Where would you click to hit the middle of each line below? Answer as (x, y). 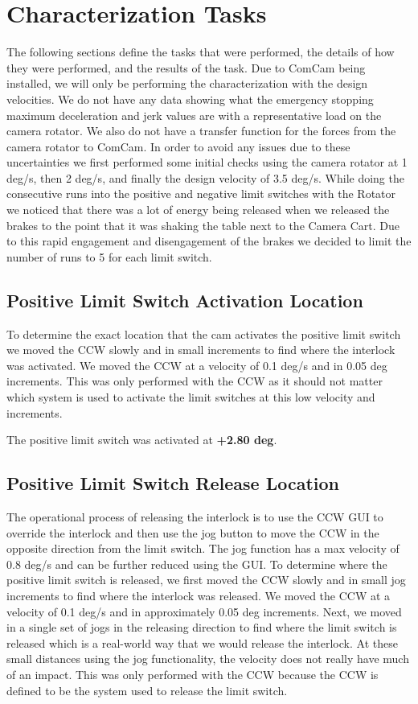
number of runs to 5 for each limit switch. (109, 256)
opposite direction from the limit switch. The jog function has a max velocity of (203, 548)
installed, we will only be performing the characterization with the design (187, 83)
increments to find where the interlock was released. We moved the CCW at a (199, 595)
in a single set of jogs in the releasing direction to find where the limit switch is (202, 627)
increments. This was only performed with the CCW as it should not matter (195, 381)
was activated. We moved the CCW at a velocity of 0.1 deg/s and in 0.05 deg (197, 365)
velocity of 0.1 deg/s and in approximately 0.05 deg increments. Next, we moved (204, 611)
